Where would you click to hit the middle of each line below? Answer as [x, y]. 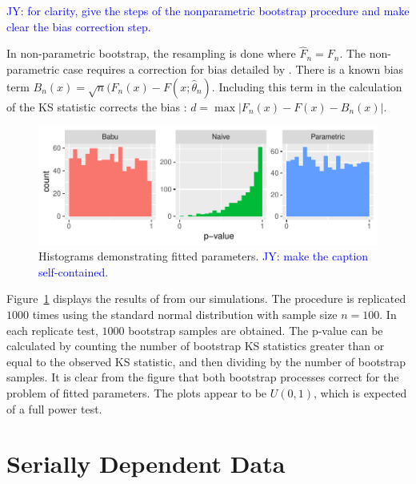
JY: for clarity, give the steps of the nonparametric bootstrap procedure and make [208, 10]
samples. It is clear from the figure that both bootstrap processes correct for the [203, 377]
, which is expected [360, 392]
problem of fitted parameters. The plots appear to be [137, 392]
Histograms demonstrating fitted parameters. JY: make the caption [204, 256]
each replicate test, [52, 330]
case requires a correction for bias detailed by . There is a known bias [233, 69]
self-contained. [74, 271]
